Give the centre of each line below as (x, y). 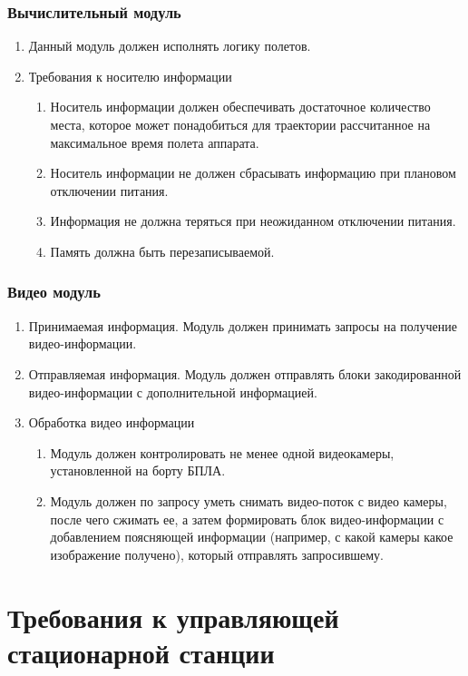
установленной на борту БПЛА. (138, 470)
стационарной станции (141, 652)
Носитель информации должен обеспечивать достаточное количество (240, 107)
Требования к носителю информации (130, 76)
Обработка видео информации (112, 422)
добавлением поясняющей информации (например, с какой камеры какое (252, 537)
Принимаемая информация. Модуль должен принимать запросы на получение (243, 325)
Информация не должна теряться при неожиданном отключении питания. (253, 221)
